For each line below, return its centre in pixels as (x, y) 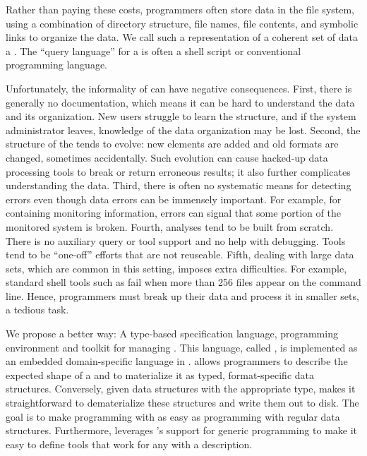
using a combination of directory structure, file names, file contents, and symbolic (182, 23)
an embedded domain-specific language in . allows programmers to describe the (177, 361)
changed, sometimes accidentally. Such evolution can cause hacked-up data (167, 157)
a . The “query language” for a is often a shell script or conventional (154, 50)
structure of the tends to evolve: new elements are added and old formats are (172, 144)
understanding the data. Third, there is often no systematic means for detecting (179, 185)
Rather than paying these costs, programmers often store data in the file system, (180, 9)
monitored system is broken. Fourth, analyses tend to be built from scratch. (170, 226)
